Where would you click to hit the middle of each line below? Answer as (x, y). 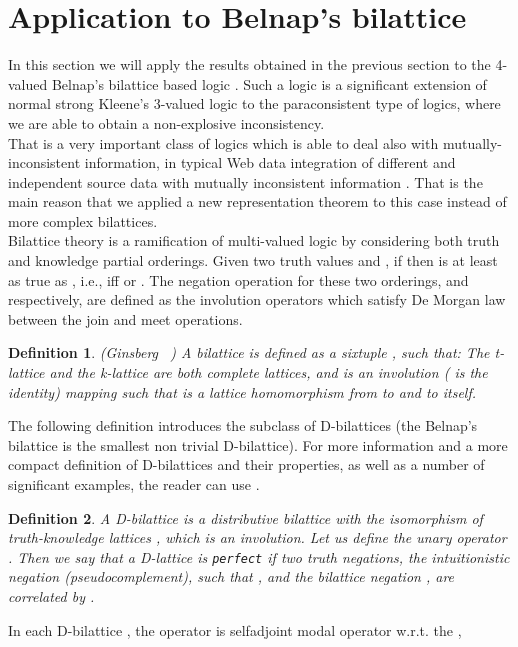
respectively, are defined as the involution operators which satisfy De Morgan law (257, 299)
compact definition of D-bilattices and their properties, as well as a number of (246, 464)
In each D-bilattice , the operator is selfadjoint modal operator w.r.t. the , (235, 629)
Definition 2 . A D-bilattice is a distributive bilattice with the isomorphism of (245, 517)
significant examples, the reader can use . (134, 484)
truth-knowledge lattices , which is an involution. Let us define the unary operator (257, 537)
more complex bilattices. (83, 220)
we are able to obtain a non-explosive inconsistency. (166, 122)
